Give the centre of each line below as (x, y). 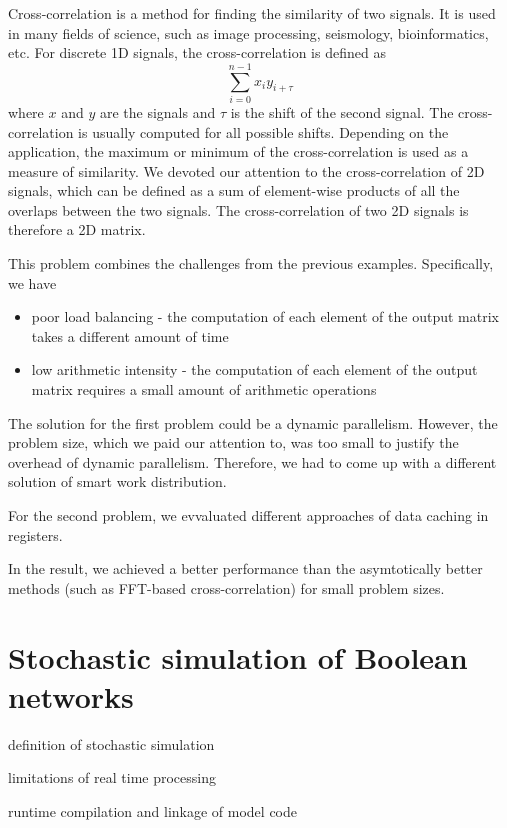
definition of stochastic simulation (111, 743)
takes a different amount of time (130, 335)
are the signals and (157, 111)
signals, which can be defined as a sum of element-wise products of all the (234, 190)
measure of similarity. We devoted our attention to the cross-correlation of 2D (246, 170)
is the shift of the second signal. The (342, 111)
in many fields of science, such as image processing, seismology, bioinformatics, (248, 32)
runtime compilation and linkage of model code (153, 810)
